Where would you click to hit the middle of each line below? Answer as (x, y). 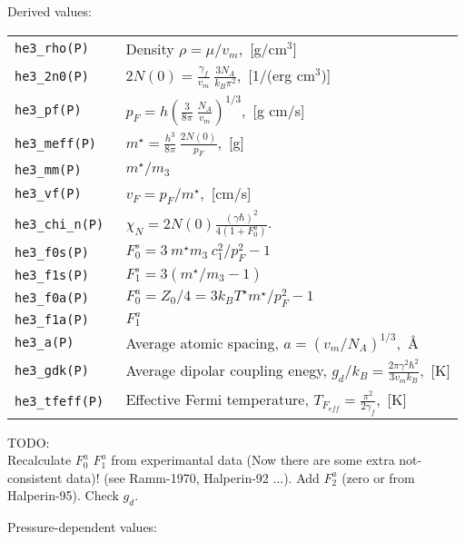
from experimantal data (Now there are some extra (253, 460)
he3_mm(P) (48, 169)
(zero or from (378, 477)
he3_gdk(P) (52, 371)
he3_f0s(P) (52, 252)
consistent (35, 477)
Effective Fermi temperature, (217, 399)
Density (150, 48)
